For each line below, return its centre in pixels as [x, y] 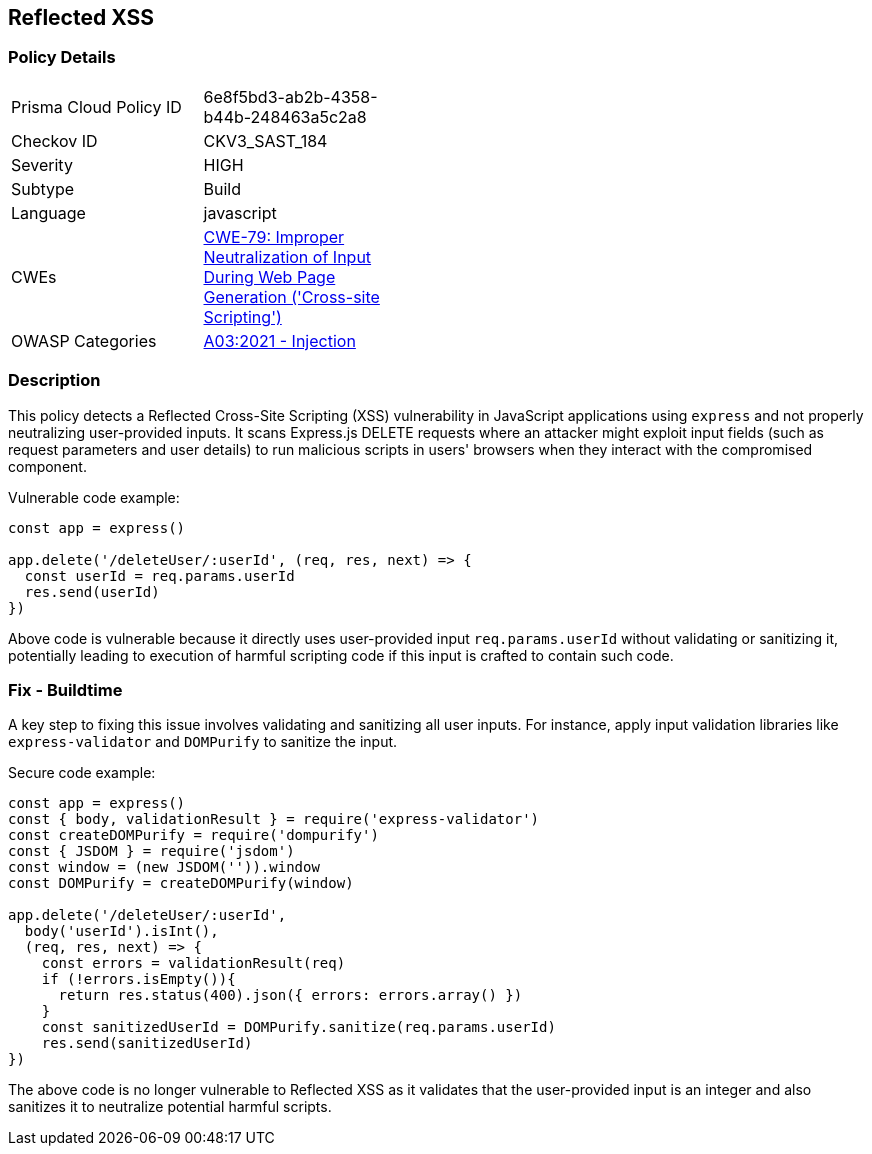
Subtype [43, 188]
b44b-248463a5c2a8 [285, 116]
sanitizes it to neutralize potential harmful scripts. [170, 1107]
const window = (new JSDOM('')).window [164, 867]
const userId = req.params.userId [159, 575]
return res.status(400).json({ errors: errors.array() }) [290, 995]
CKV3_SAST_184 [265, 140]
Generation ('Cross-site [291, 296]
